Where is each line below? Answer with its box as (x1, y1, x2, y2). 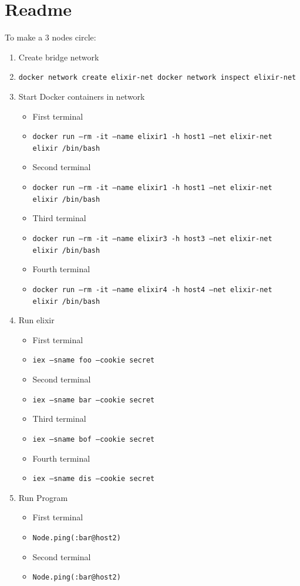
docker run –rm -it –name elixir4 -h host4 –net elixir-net (32, 285, 272, 294)
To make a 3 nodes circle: (5, 31, 96, 43)
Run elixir (18, 314, 55, 326)
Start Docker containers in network (18, 90, 145, 102)
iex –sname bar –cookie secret (32, 395, 155, 404)
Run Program (18, 491, 68, 503)
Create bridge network (18, 50, 99, 63)
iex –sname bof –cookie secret (32, 435, 155, 443)
